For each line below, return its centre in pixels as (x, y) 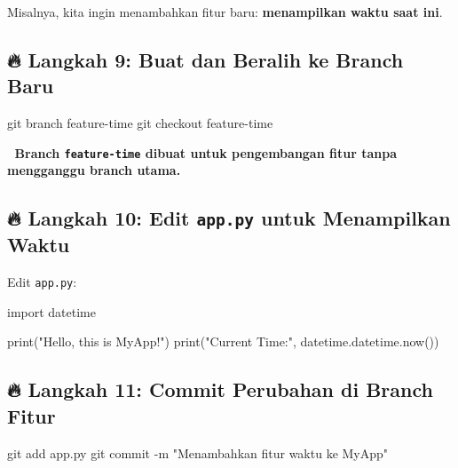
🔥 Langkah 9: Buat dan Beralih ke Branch (205, 59)
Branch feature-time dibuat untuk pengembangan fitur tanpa (205, 152)
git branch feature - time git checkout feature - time (140, 123)
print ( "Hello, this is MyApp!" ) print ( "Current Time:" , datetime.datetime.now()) (223, 341)
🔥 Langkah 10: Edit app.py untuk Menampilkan (229, 218)
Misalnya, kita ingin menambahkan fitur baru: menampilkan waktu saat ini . (225, 12)
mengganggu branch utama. (94, 170)
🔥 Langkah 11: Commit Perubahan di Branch (220, 389)
